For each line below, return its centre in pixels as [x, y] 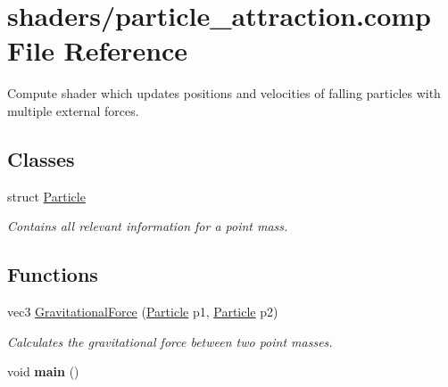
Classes [41, 158]
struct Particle [46, 196]
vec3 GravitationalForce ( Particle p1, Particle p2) [143, 312]
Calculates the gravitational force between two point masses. [170, 341]
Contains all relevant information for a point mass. [148, 226]
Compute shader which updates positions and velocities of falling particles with [224, 93]
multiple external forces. [73, 110]
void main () [43, 371]
